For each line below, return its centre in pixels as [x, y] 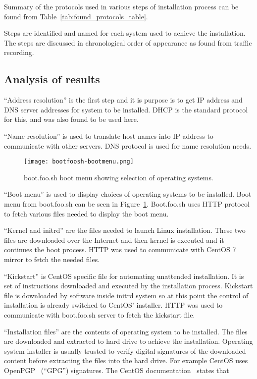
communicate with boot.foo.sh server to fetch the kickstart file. [100, 314]
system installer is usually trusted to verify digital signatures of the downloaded [125, 351]
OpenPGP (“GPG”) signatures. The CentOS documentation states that [117, 370]
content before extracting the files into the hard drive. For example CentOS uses [126, 360]
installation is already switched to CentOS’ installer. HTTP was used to [113, 305]
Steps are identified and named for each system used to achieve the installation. [125, 33]
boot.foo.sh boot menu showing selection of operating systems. [119, 177]
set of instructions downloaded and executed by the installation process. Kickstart [128, 286]
